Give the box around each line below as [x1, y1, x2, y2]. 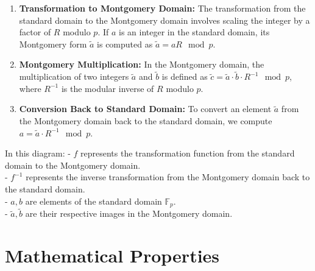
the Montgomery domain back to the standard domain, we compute [19, 114, 272, 127]
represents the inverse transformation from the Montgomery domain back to [26, 171, 310, 183]
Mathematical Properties [5, 242, 220, 267]
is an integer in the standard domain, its [119, 26, 270, 38]
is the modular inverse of [61, 82, 154, 94]
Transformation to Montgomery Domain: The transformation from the [19, 2, 306, 14]
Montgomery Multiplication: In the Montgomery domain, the [19, 58, 264, 71]
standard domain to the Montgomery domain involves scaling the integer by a [19, 13, 310, 26]
